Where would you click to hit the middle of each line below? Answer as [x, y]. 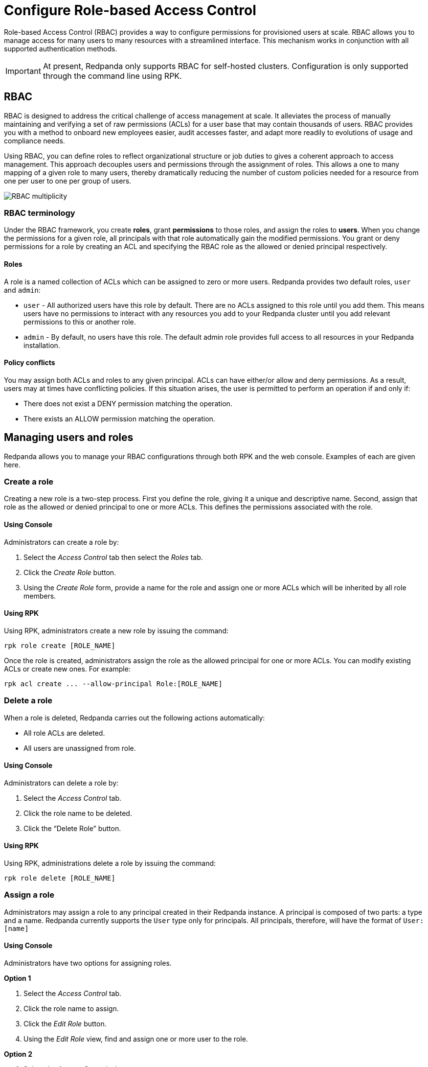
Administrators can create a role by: [61, 542]
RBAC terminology [40, 213]
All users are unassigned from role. [80, 748]
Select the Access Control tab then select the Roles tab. [113, 557]
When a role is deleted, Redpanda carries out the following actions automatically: [135, 718]
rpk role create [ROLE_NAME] [60, 645]
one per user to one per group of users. [68, 181]
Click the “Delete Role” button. [72, 828]
